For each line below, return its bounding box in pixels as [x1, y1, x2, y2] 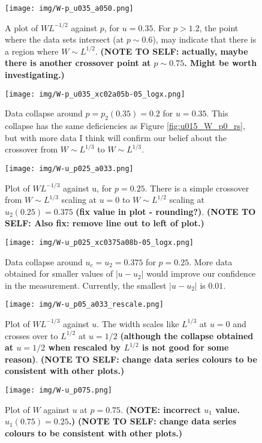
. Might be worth [184, 56, 257, 69]
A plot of [5, 21, 38, 34]
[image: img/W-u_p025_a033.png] [5, 164, 134, 173]
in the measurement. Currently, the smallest [5, 279, 167, 291]
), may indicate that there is [152, 33, 257, 46]
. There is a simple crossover [144, 181, 249, 194]
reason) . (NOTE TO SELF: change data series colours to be [5, 352, 257, 365]
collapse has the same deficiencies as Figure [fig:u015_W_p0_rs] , [5, 119, 245, 132]
